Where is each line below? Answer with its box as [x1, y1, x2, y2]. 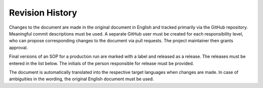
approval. [9, 44, 28, 51]
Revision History [9, 7, 77, 18]
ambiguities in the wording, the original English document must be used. [9, 76, 154, 82]
